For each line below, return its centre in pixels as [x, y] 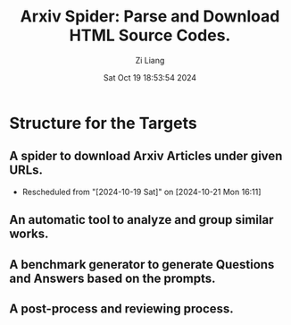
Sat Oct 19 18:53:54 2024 [150, 77]
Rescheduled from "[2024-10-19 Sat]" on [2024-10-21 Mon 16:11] [141, 192]
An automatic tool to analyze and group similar [141, 220]
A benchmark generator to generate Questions [142, 265]
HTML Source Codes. [150, 35]
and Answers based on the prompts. [112, 278]
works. [29, 234]
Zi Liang [150, 60]
